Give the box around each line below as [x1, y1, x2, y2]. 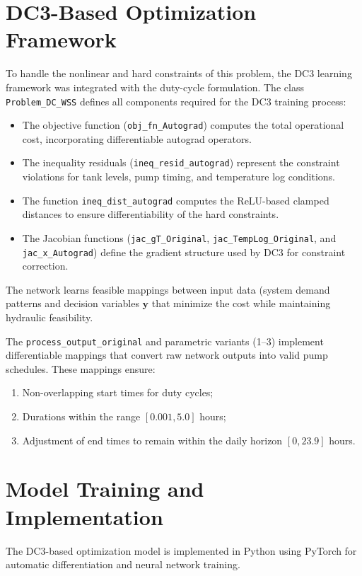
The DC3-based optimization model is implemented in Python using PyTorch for [6, 543, 357, 558]
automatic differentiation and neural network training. [6, 557, 240, 572]
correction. [22, 258, 69, 273]
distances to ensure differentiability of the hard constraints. [22, 207, 279, 221]
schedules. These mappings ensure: [6, 361, 156, 376]
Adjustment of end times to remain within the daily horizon [22, 432, 283, 447]
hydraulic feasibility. [6, 310, 93, 324]
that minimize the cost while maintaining [151, 296, 331, 311]
